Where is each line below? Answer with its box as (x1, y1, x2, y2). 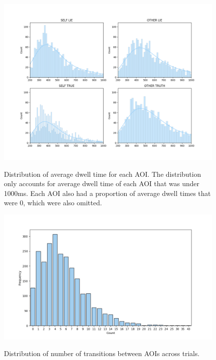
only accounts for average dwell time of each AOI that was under (4, 178, 200, 189)
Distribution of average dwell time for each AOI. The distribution (4, 168, 201, 179)
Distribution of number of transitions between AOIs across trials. (4, 348, 200, 358)
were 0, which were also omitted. (4, 197, 102, 208)
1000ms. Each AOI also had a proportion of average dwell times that (4, 188, 211, 198)
